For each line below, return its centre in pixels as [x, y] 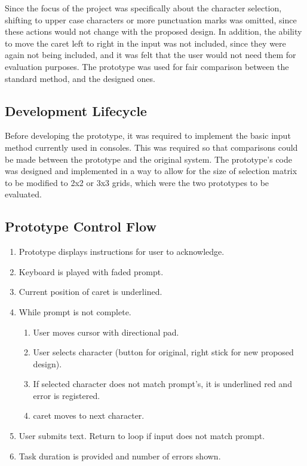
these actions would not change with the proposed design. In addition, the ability [153, 31]
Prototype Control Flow [81, 226]
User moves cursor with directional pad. [106, 332]
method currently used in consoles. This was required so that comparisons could [151, 147]
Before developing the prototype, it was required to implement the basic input [148, 135]
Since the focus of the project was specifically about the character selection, [143, 8]
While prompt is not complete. [75, 311]
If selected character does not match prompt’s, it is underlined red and [162, 384]
